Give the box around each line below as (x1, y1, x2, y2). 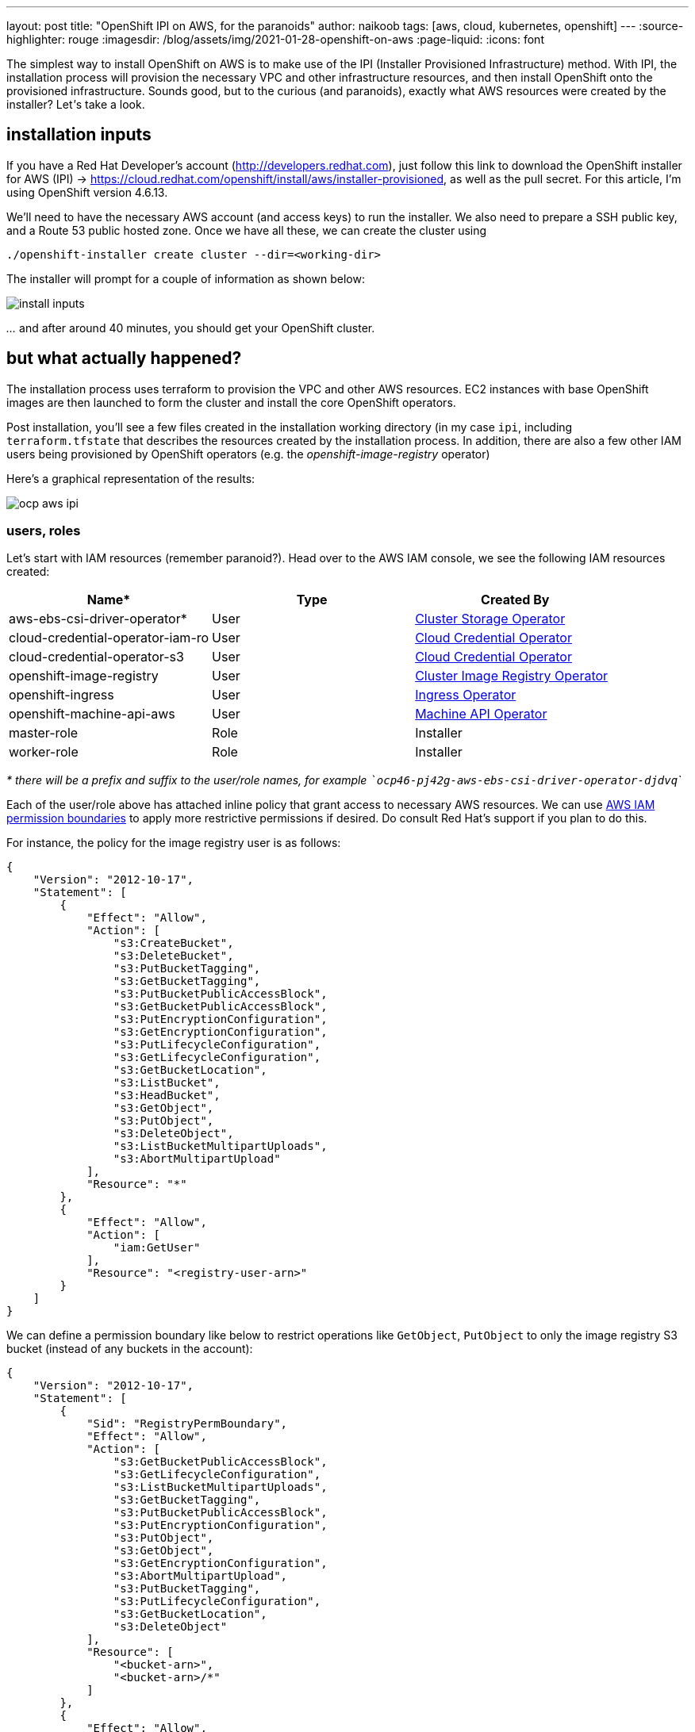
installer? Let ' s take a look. (6, 98, 145, 111)
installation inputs (6, 125, 152, 145)
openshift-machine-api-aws (9, 706, 175, 722)
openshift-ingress (9, 687, 114, 703)
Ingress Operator (415, 687, 516, 703)
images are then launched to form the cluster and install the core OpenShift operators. (6, 395, 456, 409)
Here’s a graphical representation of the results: (6, 471, 255, 485)
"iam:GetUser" (113, 1241, 201, 1255)
